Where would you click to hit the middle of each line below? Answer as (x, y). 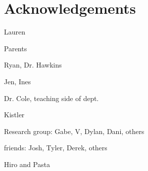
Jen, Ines (18, 81)
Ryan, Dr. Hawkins (33, 65)
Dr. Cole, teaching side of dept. (51, 98)
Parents (16, 48)
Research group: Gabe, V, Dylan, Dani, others (74, 131)
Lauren (15, 32)
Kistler (14, 115)
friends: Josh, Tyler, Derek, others (56, 148)
